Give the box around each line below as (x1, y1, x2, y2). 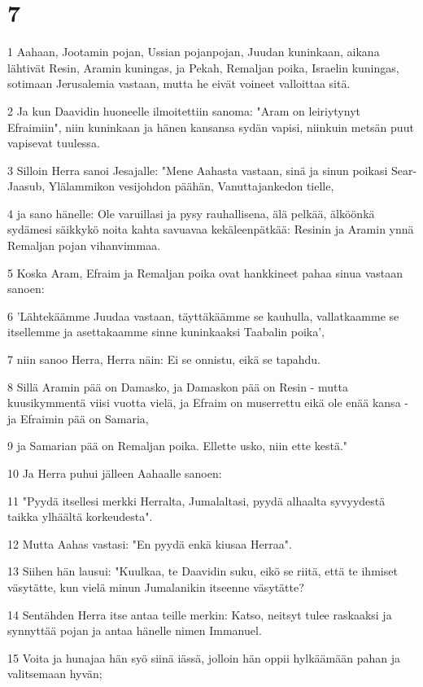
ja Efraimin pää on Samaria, (7, 409, 149, 427)
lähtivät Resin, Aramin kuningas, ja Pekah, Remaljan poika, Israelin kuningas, (7, 59, 399, 76)
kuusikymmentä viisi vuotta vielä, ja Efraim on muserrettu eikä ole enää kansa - (7, 394, 408, 411)
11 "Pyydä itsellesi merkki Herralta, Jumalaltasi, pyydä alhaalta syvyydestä (7, 492, 386, 509)
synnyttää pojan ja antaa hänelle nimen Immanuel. (7, 622, 262, 639)
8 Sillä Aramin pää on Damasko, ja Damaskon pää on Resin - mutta (7, 378, 348, 395)
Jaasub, (7, 177, 46, 195)
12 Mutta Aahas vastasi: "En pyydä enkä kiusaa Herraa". (7, 535, 292, 552)
